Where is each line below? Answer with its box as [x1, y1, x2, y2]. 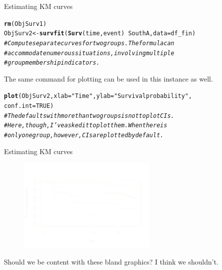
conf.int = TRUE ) [4, 102, 54, 110]
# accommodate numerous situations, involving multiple [4, 49, 174, 57]
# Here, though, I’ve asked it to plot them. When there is [4, 122, 167, 129]
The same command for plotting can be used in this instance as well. [4, 73, 213, 84]
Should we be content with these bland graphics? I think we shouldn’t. [4, 256, 219, 267]
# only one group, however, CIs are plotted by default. [4, 132, 164, 139]
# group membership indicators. [4, 59, 100, 67]
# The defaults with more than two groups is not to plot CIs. [4, 112, 174, 119]
